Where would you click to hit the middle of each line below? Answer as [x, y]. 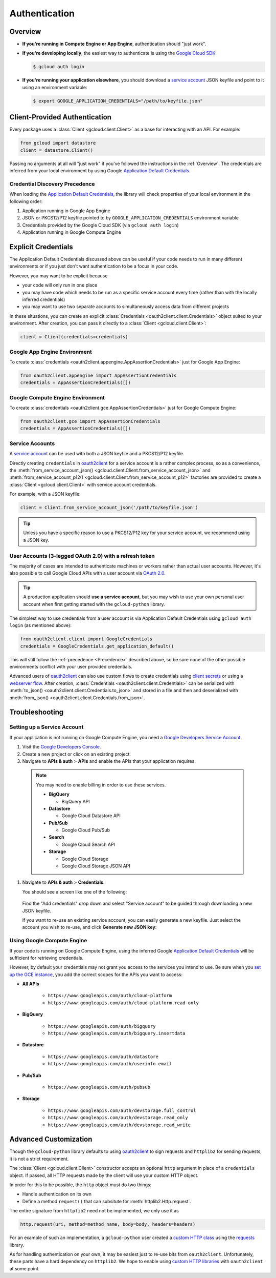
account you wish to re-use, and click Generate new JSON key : [89, 927]
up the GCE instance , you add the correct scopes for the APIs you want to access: [96, 975]
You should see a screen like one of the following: [75, 891]
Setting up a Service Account [47, 727]
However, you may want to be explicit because [59, 276]
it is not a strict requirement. [39, 1159]
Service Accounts [32, 443]
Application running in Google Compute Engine [72, 232]
